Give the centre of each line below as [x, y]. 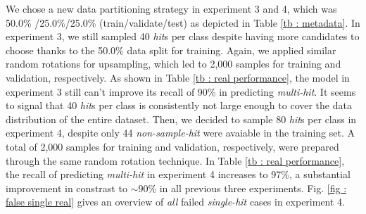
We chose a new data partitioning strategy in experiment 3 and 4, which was [171, 8]
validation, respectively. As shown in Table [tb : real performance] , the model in [178, 77]
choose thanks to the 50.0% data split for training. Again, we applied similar [171, 50]
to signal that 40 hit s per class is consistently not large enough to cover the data [179, 105]
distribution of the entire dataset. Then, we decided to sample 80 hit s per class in [181, 119]
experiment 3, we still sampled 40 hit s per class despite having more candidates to [183, 36]
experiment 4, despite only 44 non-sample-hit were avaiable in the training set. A [181, 133]
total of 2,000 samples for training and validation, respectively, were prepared [172, 146]
